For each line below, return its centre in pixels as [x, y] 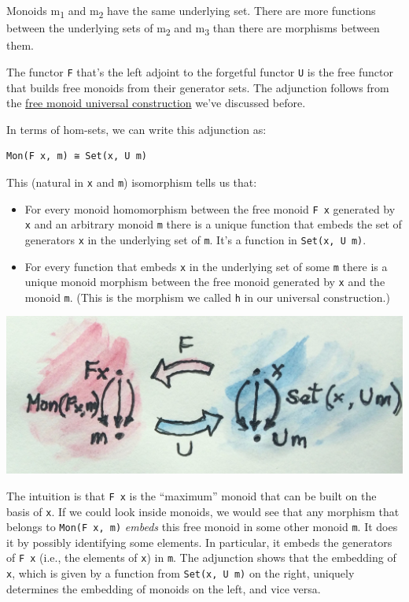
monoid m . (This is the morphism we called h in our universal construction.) [207, 297]
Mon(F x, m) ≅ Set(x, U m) [77, 156]
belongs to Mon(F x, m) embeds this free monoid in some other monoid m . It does [202, 527]
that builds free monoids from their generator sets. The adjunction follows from [198, 87]
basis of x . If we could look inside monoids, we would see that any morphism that [203, 511]
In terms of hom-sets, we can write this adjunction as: [136, 129]
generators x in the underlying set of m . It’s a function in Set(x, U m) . [195, 239]
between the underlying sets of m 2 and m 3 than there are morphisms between [193, 29]
